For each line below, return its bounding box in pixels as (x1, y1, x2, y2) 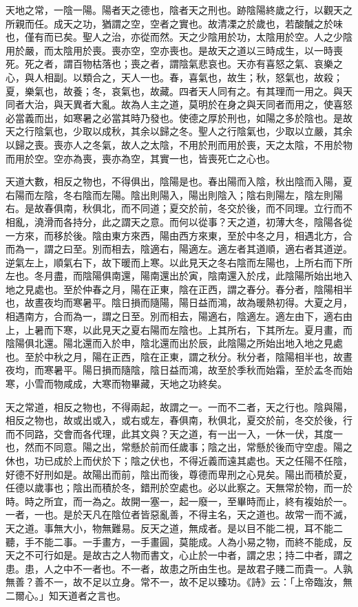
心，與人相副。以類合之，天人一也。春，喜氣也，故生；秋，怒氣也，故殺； (6, 70, 343, 84)
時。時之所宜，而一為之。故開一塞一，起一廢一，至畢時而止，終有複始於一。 (6, 493, 352, 508)
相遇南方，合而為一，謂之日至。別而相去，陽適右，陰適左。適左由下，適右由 (6, 309, 352, 323)
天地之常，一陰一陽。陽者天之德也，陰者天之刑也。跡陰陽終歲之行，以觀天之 (6, 3, 352, 17)
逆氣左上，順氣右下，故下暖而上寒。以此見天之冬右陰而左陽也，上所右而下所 (6, 255, 352, 269)
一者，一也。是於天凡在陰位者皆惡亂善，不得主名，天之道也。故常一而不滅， (6, 507, 352, 522)
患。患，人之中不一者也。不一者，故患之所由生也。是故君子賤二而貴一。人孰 (6, 561, 352, 575)
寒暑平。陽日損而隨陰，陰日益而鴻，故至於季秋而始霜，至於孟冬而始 (43, 363, 352, 377)
